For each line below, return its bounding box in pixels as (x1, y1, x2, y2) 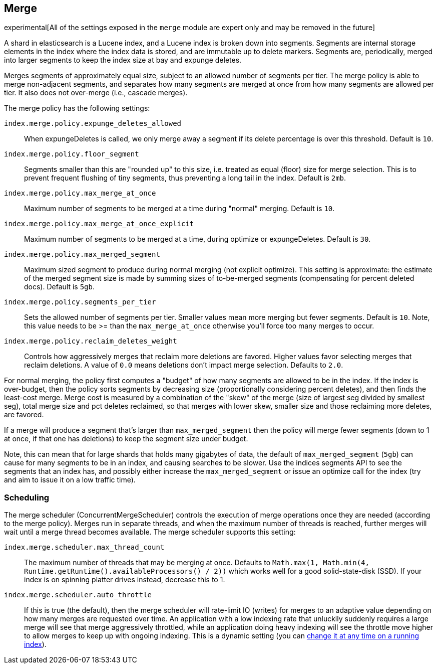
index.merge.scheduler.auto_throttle (4, 591, 152, 599)
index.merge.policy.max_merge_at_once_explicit (4, 220, 194, 228)
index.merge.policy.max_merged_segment (4, 250, 160, 259)
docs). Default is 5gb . (24, 282, 95, 291)
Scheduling (4, 492, 50, 503)
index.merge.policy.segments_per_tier (4, 298, 156, 306)
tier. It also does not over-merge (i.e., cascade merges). (4, 88, 188, 97)
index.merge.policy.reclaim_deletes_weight (4, 337, 177, 346)
